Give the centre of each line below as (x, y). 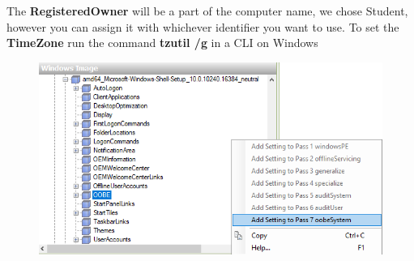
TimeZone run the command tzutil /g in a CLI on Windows (162, 43)
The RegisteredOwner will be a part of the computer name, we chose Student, (207, 11)
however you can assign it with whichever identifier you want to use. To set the (203, 26)
